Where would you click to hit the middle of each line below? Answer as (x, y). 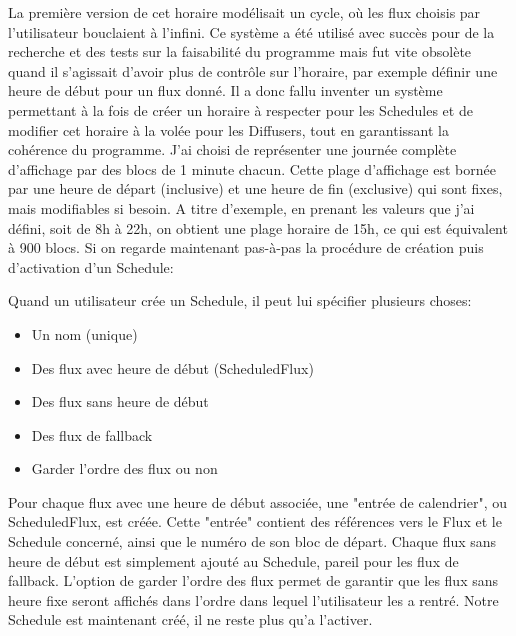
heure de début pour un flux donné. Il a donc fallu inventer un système (225, 90)
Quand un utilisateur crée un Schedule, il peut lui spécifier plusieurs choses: (240, 300)
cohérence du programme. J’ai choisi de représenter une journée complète (232, 149)
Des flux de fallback (92, 434)
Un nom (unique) (84, 333)
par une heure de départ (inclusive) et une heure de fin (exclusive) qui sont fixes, (255, 188)
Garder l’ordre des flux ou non (124, 468)
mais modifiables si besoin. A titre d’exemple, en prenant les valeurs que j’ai (241, 207)
